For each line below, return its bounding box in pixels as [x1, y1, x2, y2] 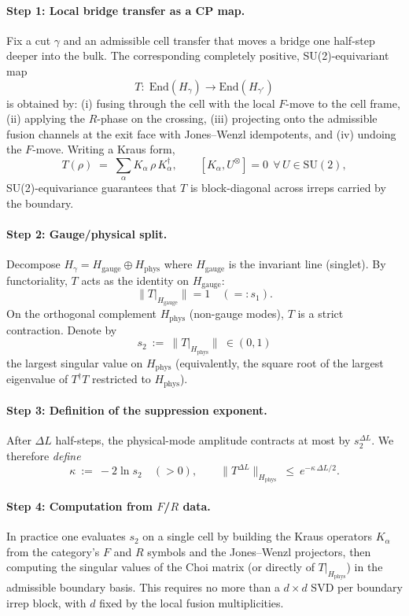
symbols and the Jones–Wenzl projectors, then [147, 543, 371, 559]
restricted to [92, 371, 151, 387]
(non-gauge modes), [189, 305, 284, 322]
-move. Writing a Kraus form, [32, 141, 175, 157]
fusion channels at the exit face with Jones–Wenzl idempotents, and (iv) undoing [6, 125, 396, 142]
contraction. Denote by [6, 321, 117, 338]
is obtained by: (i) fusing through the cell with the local [6, 94, 275, 111]
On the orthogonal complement [6, 305, 157, 322]
